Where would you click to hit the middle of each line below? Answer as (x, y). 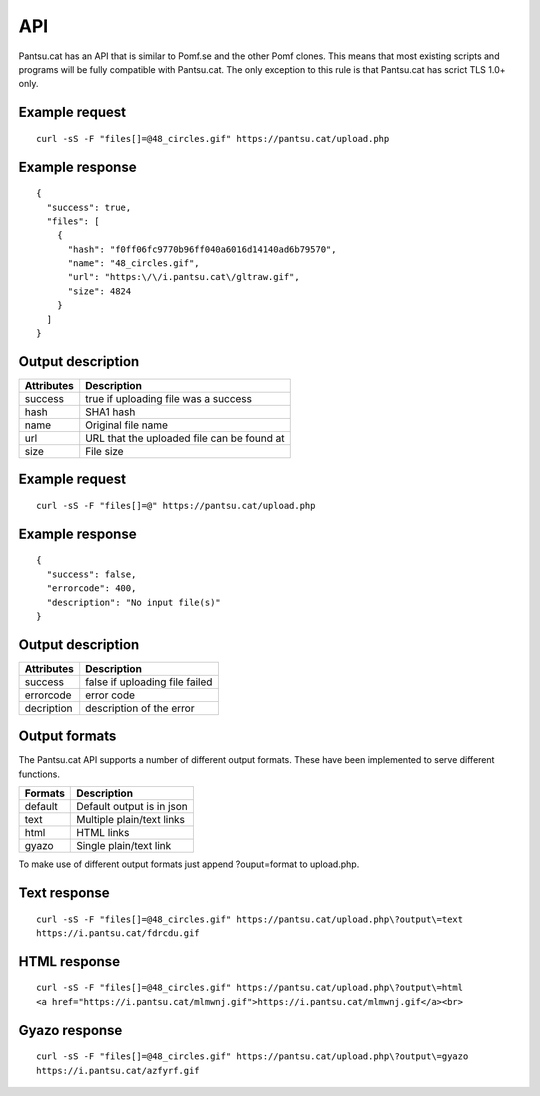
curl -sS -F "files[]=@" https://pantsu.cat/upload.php (176, 505)
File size (104, 451)
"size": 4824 (99, 291)
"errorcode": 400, (91, 588)
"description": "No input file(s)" (134, 602)
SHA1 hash (110, 412)
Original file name (127, 425)
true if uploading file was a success (168, 398)
